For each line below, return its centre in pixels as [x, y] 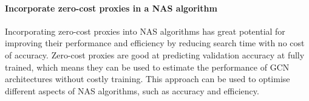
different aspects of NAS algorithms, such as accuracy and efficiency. [132, 90]
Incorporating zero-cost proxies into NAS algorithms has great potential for [145, 31]
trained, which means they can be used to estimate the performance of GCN [147, 67]
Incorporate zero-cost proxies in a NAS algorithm [111, 8]
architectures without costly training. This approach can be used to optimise [148, 79]
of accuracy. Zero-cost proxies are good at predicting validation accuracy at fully [155, 54]
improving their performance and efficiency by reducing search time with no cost [155, 43]
